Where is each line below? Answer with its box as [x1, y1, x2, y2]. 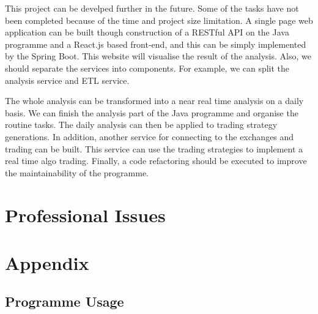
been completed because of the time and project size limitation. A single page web [5, 13, 313, 26]
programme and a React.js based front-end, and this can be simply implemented [5, 37, 306, 50]
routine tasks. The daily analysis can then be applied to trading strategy [5, 118, 278, 131]
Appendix [5, 250, 89, 275]
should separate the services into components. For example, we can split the [5, 61, 290, 74]
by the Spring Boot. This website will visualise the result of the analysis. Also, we [5, 50, 311, 62]
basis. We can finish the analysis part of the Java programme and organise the [5, 106, 298, 119]
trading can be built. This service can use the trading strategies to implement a [5, 142, 303, 155]
